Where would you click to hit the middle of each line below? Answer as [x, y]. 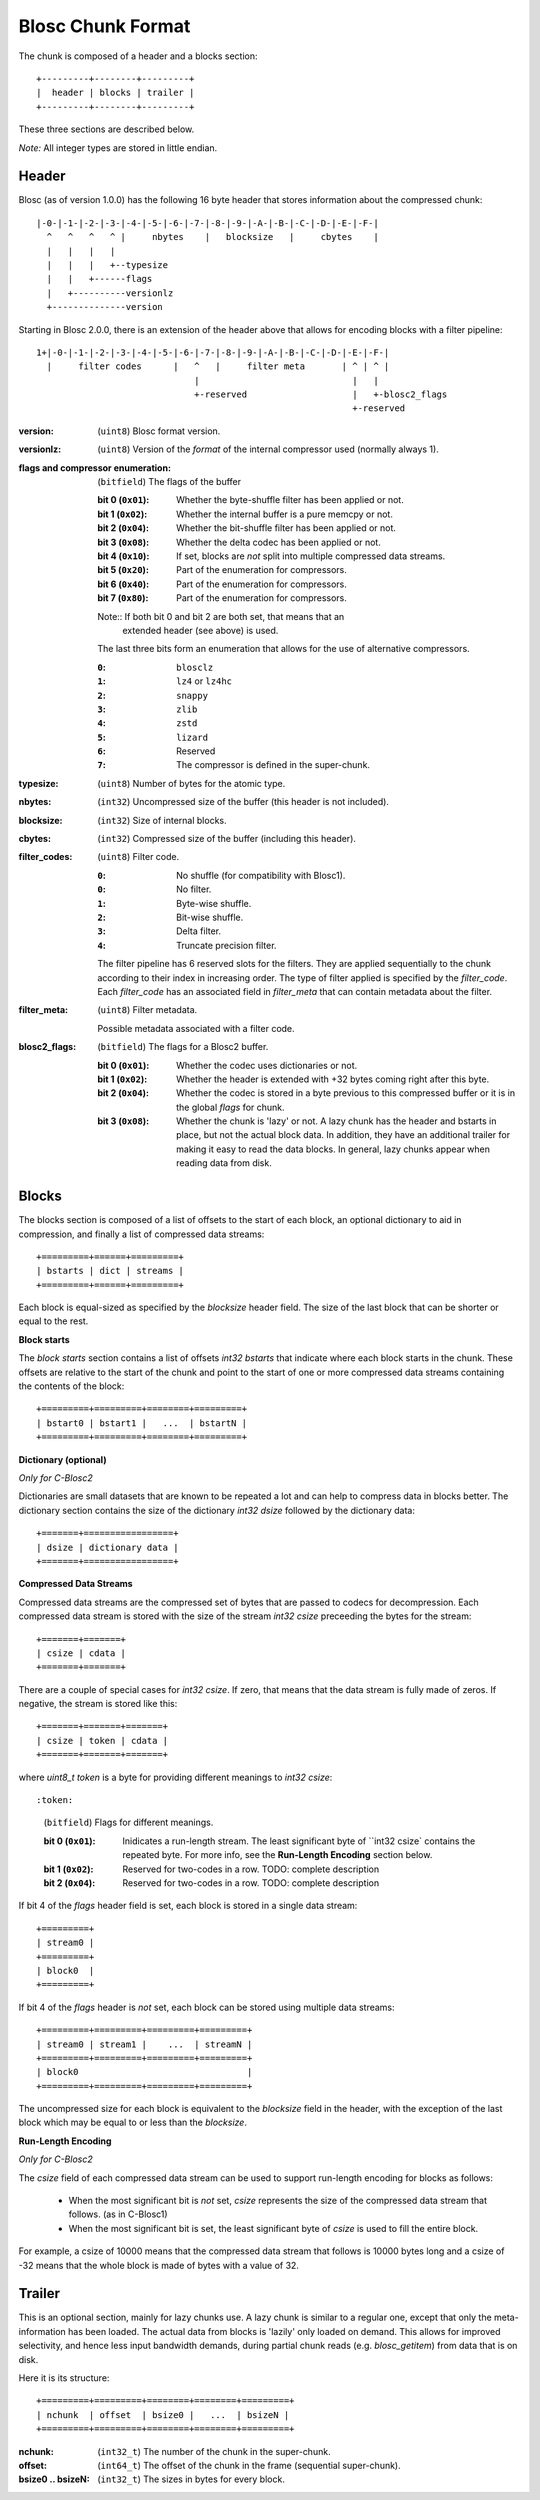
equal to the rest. [53, 1321]
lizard [192, 737]
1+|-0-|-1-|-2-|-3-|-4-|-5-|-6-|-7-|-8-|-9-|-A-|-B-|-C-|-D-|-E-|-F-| [213, 352]
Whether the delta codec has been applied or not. [279, 542]
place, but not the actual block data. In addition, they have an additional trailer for [343, 1135]
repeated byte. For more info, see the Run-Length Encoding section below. [277, 1855]
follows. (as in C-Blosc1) [118, 2214]
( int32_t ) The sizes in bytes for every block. [191, 2479]
